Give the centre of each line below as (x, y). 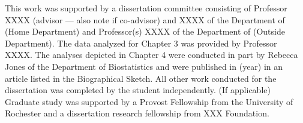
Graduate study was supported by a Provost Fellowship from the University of (149, 101)
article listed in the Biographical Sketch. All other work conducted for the (141, 78)
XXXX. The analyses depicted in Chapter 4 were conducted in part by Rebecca (151, 55)
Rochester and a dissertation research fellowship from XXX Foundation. (137, 113)
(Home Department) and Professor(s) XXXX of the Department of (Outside (145, 31)
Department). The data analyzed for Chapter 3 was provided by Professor (141, 43)
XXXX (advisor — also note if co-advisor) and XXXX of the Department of (145, 19)
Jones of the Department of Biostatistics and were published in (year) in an (144, 66)
